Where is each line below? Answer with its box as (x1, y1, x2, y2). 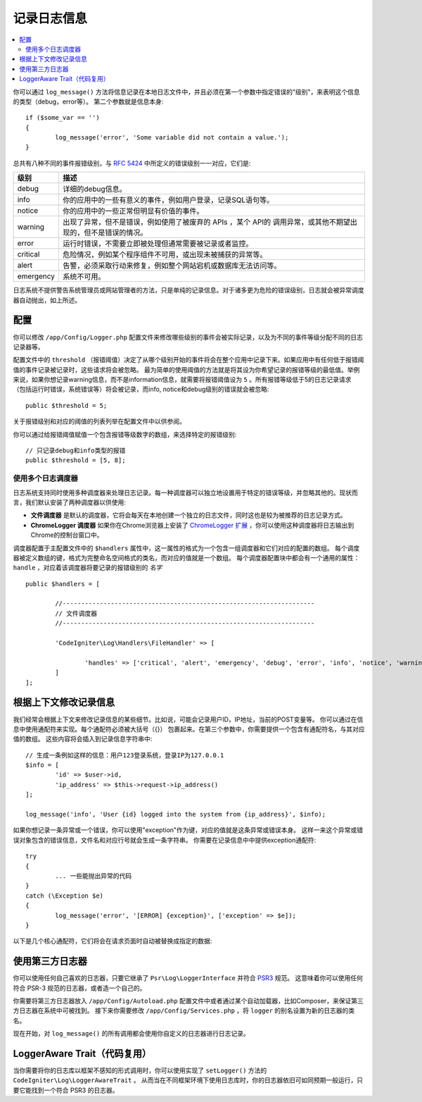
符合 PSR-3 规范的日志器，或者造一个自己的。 (13, 984, 146, 992)
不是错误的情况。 (91, 228, 148, 237)
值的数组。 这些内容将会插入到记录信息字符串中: (13, 735, 153, 743)
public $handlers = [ (25, 580, 100, 588)
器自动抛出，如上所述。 (13, 296, 81, 304)
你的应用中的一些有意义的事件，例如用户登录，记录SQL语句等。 (63, 195, 274, 205)
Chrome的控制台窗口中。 (30, 531, 103, 539)
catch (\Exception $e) (25, 891, 104, 900)
